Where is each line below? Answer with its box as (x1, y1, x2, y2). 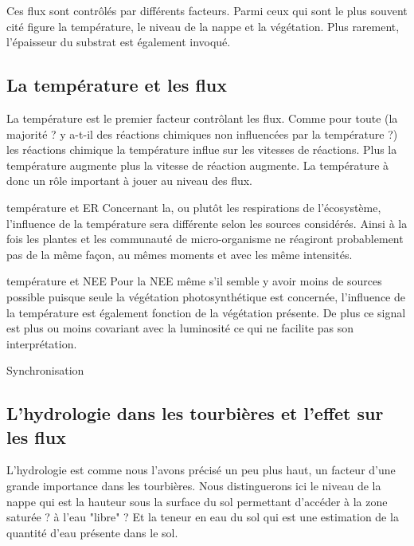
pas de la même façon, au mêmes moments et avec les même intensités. (6, 246, 353, 262)
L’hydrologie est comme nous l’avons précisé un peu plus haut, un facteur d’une (6, 462, 396, 478)
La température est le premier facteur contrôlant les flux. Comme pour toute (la (6, 109, 398, 126)
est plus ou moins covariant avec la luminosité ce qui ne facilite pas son (6, 320, 354, 336)
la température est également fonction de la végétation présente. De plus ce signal (6, 304, 406, 320)
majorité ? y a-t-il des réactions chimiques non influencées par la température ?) (6, 125, 398, 142)
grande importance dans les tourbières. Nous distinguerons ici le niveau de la (6, 477, 381, 494)
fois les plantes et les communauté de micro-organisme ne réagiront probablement (6, 230, 404, 247)
